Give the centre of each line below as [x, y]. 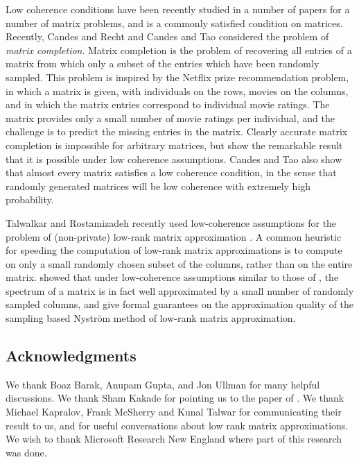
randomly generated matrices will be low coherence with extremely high [158, 186]
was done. [26, 452]
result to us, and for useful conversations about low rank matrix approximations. [177, 425]
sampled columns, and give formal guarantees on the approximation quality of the [180, 304]
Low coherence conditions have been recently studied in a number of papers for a [178, 9]
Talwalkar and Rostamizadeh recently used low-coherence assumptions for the [171, 222]
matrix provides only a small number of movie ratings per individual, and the [170, 118]
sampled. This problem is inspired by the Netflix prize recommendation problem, [177, 77]
